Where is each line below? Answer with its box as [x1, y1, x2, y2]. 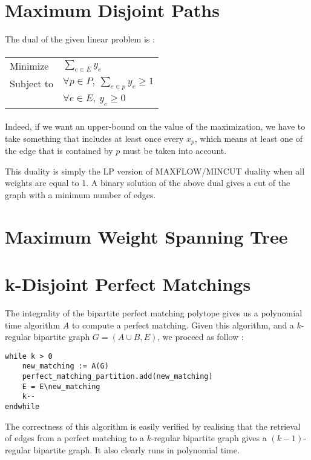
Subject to [10, 76, 54, 91]
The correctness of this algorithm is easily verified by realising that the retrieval [5, 419, 301, 432]
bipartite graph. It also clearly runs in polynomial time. [33, 443, 240, 456]
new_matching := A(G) [22, 362, 109, 371]
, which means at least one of [194, 132, 303, 144]
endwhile [5, 402, 40, 412]
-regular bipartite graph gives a [151, 432, 267, 444]
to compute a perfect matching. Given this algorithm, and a [71, 318, 294, 331]
